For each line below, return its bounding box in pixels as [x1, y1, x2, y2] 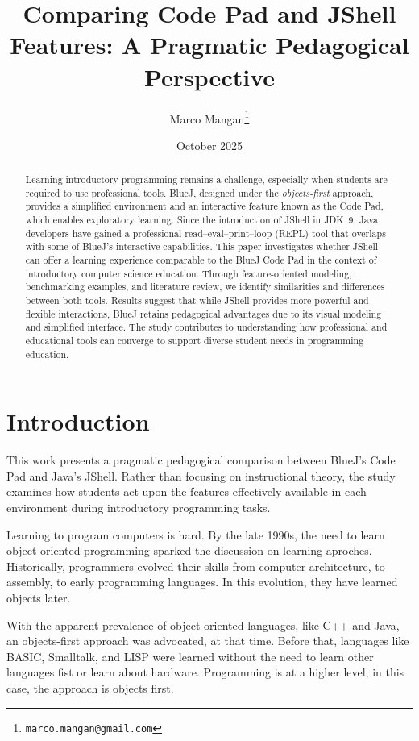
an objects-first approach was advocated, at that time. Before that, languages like [6, 632, 409, 649]
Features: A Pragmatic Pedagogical [10, 28, 409, 61]
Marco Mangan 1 [169, 107, 250, 127]
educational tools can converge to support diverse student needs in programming [25, 334, 364, 348]
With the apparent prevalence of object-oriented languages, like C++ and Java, [6, 616, 400, 633]
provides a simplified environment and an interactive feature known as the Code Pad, [25, 199, 384, 213]
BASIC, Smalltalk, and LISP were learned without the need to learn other [6, 647, 374, 664]
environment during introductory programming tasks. [6, 499, 271, 516]
